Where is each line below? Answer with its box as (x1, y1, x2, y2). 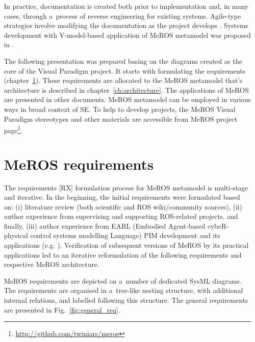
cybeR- (207, 220, 229, 231)
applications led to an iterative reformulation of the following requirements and (4, 249, 242, 260)
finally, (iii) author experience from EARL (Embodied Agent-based (4, 220, 205, 231)
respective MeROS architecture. (4, 259, 100, 269)
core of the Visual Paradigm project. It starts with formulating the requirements (4, 65, 246, 76)
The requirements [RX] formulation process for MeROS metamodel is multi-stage (4, 182, 248, 192)
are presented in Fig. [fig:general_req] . (4, 304, 120, 315)
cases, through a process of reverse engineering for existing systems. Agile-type (4, 10, 241, 21)
